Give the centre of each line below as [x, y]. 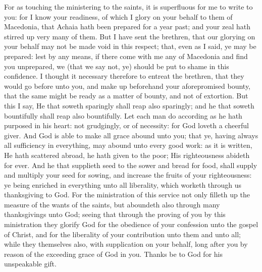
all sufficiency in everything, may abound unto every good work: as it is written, [128, 145]
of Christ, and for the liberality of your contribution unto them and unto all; [122, 234]
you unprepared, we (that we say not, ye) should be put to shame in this [117, 66]
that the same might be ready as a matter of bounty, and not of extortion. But [126, 96]
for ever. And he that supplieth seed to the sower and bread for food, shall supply [131, 165]
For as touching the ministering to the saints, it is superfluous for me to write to [128, 7]
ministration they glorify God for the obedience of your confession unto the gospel [131, 224]
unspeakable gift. [30, 264]
